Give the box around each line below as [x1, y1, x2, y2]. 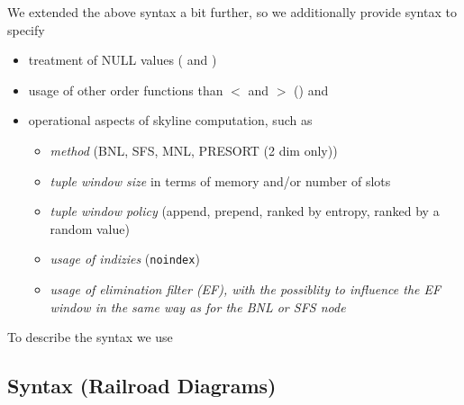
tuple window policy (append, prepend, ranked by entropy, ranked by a [50, 202, 440, 220]
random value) [50, 219, 130, 238]
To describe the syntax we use [7, 328, 173, 346]
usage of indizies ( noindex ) [50, 249, 200, 268]
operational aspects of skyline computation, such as [28, 111, 313, 130]
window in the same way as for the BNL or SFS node [50, 297, 346, 316]
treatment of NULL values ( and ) [28, 50, 217, 69]
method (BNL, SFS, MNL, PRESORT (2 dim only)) [50, 140, 338, 159]
